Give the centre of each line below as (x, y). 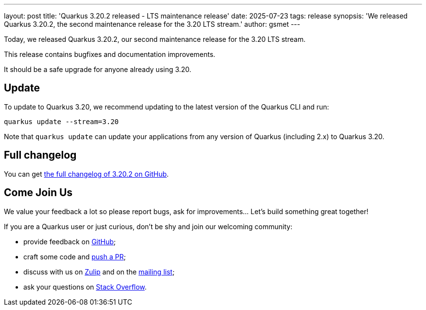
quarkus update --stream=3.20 (62, 121)
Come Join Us (38, 193)
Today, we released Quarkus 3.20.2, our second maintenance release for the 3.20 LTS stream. (155, 39)
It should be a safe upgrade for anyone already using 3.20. (98, 69)
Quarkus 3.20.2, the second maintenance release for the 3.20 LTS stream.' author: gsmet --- (152, 24)
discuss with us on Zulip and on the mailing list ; (99, 272)
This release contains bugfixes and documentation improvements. (110, 54)
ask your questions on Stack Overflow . (85, 287)
